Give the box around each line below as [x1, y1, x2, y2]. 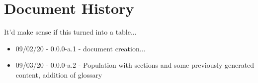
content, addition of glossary [15, 69, 102, 80]
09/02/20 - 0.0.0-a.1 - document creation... [15, 43, 146, 53]
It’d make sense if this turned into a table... [4, 27, 137, 37]
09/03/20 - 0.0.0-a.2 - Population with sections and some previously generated [15, 60, 255, 70]
